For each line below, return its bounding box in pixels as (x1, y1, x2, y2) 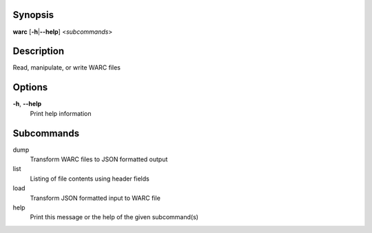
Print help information (30, 109, 92, 117)
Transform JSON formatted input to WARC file (30, 194, 161, 202)
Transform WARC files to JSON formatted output (30, 155, 168, 163)
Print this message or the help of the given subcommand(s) (30, 213, 199, 221)
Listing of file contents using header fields (30, 174, 149, 183)
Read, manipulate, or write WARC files (12, 63, 121, 72)
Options (12, 81, 48, 93)
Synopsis (12, 9, 54, 21)
